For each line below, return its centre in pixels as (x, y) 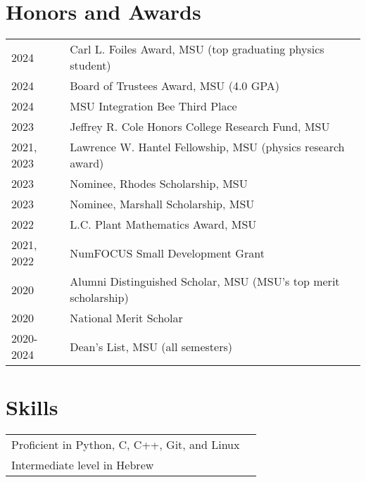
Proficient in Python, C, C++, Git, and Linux (126, 445)
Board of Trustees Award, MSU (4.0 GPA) (175, 86)
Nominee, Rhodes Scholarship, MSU (159, 184)
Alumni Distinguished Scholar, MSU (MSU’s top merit (205, 281)
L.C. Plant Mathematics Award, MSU (163, 224)
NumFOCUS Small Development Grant (167, 253)
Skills (32, 407)
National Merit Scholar (126, 318)
